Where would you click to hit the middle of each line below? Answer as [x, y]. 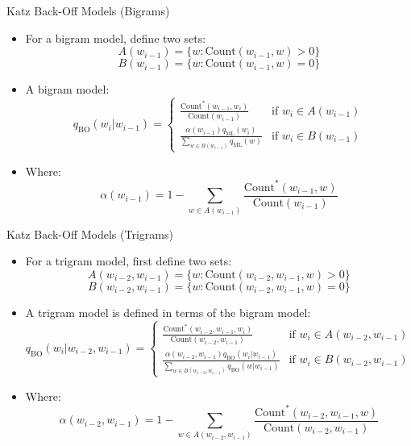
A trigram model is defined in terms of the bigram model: [168, 312]
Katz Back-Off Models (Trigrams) [90, 233]
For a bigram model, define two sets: [116, 38]
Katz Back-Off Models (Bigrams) [88, 10]
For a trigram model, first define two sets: [129, 261]
